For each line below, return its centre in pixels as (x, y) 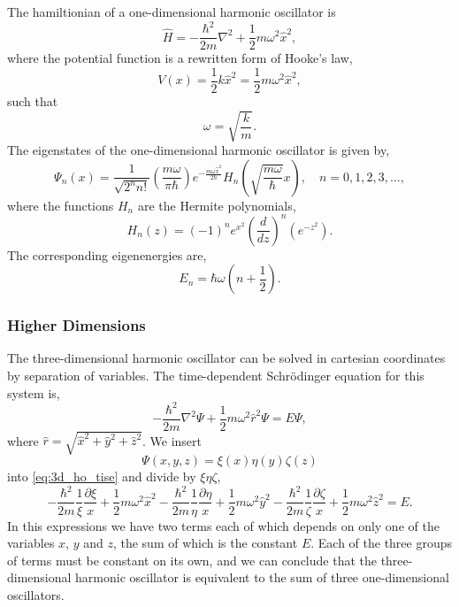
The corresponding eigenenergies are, (107, 254)
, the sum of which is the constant (205, 543)
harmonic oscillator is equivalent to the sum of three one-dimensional (262, 577)
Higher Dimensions (76, 325)
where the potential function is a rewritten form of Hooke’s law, (180, 58)
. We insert (172, 440)
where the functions (61, 205)
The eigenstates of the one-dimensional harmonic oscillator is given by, (199, 149)
